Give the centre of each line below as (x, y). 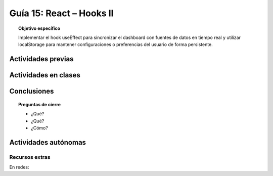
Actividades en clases (45, 75)
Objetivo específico (39, 28)
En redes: (19, 167)
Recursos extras (30, 157)
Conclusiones (32, 91)
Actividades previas (41, 59)
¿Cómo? (39, 128)
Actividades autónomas (48, 142)
